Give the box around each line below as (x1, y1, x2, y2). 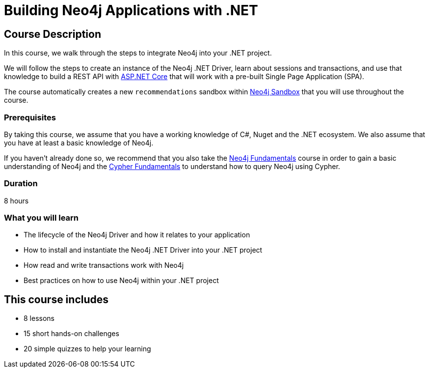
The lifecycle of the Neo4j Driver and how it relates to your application (24, 230, 250, 239)
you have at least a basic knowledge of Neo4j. (4, 138, 154, 147)
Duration (4, 178, 38, 189)
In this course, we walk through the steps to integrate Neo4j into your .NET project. (4, 49, 272, 57)
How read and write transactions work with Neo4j (24, 261, 184, 270)
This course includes (4, 293, 109, 306)
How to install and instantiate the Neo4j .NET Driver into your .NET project (24, 246, 263, 255)
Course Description (4, 28, 101, 40)
